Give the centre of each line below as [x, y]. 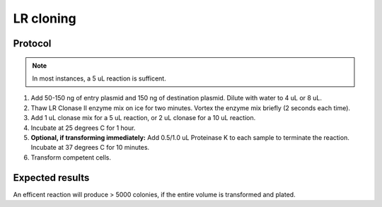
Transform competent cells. [71, 157]
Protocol [32, 43]
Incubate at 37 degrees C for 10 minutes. [90, 148]
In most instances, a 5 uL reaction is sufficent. [99, 78]
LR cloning [45, 18]
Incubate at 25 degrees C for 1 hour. [83, 128]
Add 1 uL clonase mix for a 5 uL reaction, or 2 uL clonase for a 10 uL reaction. [143, 118]
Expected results [51, 178]
